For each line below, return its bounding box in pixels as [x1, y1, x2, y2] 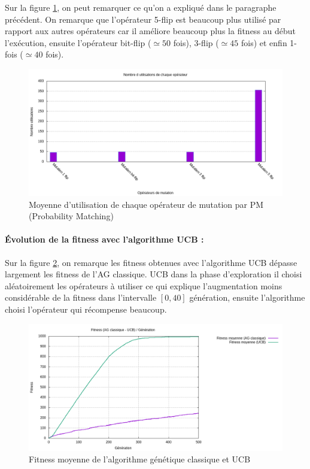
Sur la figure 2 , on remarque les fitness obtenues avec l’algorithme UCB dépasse [5, 256, 297, 268]
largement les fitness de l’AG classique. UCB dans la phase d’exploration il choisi [5, 268, 302, 280]
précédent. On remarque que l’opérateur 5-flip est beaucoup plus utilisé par [5, 13, 281, 25]
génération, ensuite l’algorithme [189, 291, 305, 304]
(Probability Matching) [29, 210, 114, 222]
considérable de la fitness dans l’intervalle [5, 291, 157, 304]
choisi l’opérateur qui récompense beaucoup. [5, 302, 167, 315]
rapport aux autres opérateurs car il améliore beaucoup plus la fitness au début [5, 25, 296, 37]
